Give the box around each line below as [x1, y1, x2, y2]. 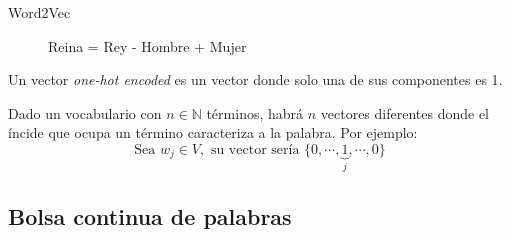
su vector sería [210, 142, 300, 157]
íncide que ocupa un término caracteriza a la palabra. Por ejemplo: [8, 122, 418, 143]
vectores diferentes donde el [320, 102, 489, 123]
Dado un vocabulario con [8, 102, 162, 123]
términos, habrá [206, 102, 304, 123]
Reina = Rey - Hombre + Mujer [48, 35, 247, 56]
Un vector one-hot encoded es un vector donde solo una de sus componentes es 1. [8, 69, 503, 90]
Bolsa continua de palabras [8, 200, 292, 231]
